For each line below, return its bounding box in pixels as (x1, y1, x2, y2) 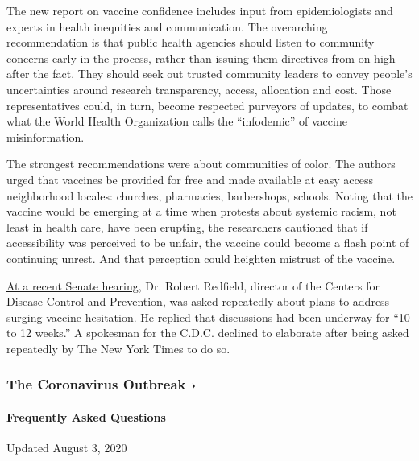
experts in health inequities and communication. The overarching (6, 18, 328, 35)
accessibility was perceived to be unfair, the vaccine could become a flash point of (6, 234, 409, 251)
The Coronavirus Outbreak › (6, 374, 197, 394)
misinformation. (6, 128, 85, 145)
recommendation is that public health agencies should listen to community (6, 34, 375, 51)
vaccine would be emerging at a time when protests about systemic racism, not (6, 203, 396, 220)
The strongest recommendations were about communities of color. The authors (6, 155, 396, 172)
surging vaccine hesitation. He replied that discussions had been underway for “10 (6, 308, 410, 325)
